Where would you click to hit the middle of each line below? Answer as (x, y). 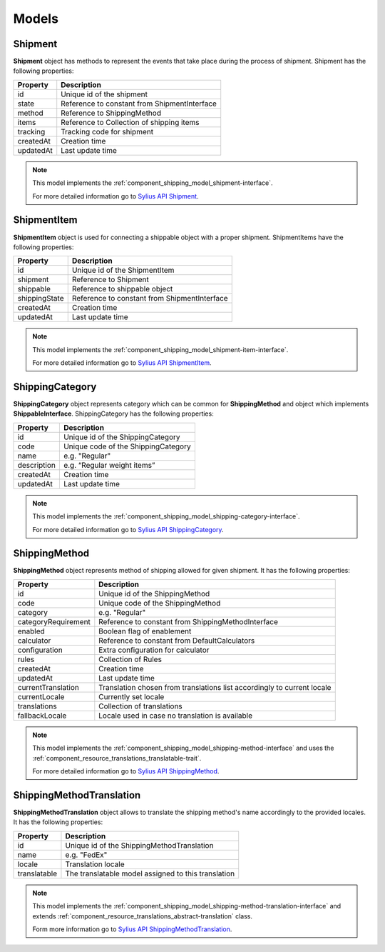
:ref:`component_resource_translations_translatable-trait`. (117, 758)
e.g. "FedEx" (86, 855)
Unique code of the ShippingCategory (127, 446)
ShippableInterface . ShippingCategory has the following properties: (113, 414)
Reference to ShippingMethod (111, 113)
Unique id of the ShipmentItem (123, 270)
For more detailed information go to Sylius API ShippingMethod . (126, 771)
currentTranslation (48, 687)
